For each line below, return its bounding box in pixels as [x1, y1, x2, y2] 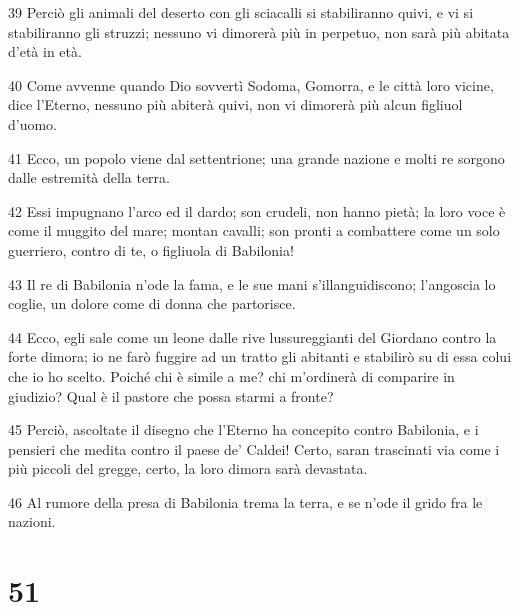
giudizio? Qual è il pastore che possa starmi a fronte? [8, 385, 334, 406]
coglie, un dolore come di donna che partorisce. [8, 293, 296, 314]
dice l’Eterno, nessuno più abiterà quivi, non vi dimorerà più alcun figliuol [8, 94, 463, 115]
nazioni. [8, 511, 56, 532]
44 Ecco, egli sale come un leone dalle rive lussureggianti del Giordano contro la [8, 326, 497, 347]
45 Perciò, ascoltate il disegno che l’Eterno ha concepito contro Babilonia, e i [8, 419, 479, 440]
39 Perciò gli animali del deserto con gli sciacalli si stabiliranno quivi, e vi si [8, 2, 474, 22]
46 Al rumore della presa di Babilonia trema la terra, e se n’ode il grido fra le [8, 491, 483, 512]
